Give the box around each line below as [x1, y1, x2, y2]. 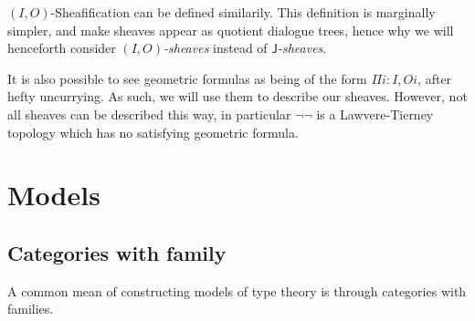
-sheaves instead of [164, 38, 268, 57]
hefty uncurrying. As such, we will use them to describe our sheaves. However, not [7, 87, 468, 106]
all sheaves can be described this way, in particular [7, 104, 291, 123]
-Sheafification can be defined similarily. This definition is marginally [50, 3, 436, 21]
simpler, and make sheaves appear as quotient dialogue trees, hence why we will [7, 20, 454, 39]
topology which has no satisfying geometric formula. [7, 122, 299, 141]
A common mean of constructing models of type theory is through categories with [7, 281, 467, 300]
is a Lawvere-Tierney [316, 104, 434, 123]
